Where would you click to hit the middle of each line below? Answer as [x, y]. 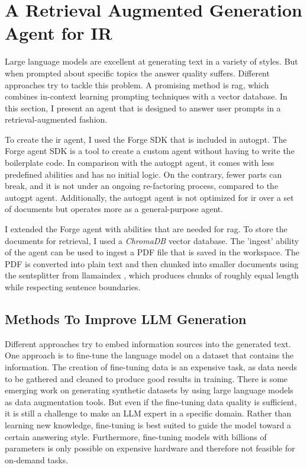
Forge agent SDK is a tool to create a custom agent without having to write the [150, 151]
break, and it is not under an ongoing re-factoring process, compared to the [142, 186]
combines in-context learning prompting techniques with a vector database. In [146, 96]
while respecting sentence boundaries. [73, 287]
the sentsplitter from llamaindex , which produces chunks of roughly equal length [152, 275]
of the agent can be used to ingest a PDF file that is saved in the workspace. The [152, 252]
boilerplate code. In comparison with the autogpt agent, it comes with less [140, 163]
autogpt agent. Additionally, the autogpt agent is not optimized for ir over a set [149, 197]
